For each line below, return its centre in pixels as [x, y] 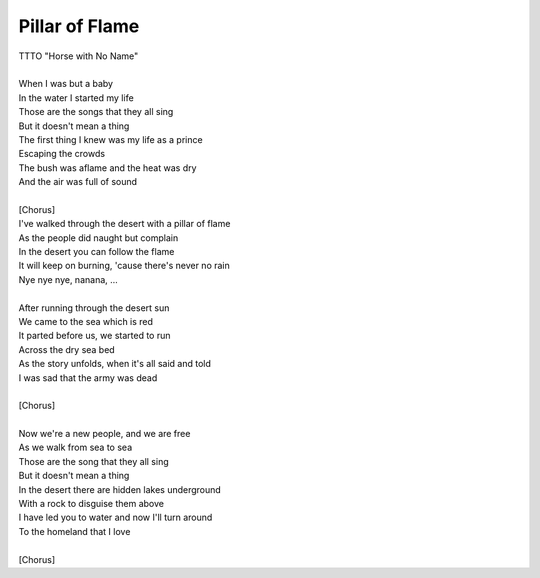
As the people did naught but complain [98, 237]
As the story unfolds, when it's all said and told [115, 364]
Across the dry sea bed [66, 349]
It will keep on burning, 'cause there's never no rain [124, 266]
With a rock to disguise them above [91, 504]
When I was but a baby [66, 84]
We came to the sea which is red [86, 321]
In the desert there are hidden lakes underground [120, 489]
